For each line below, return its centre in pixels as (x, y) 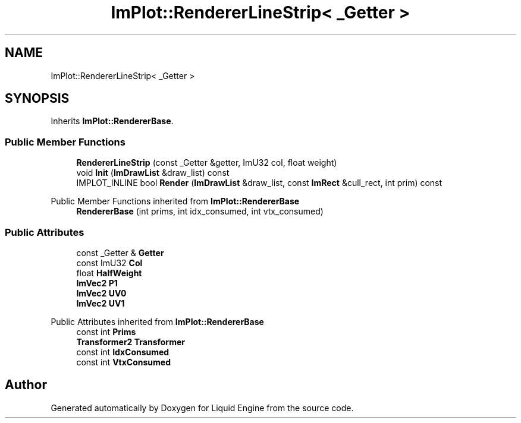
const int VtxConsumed (124, 362)
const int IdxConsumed (123, 352)
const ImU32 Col (109, 263)
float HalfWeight (109, 273)
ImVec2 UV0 (101, 293)
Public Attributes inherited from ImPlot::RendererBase (157, 321)
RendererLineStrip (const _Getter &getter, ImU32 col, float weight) (207, 163)
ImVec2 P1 (97, 283)
